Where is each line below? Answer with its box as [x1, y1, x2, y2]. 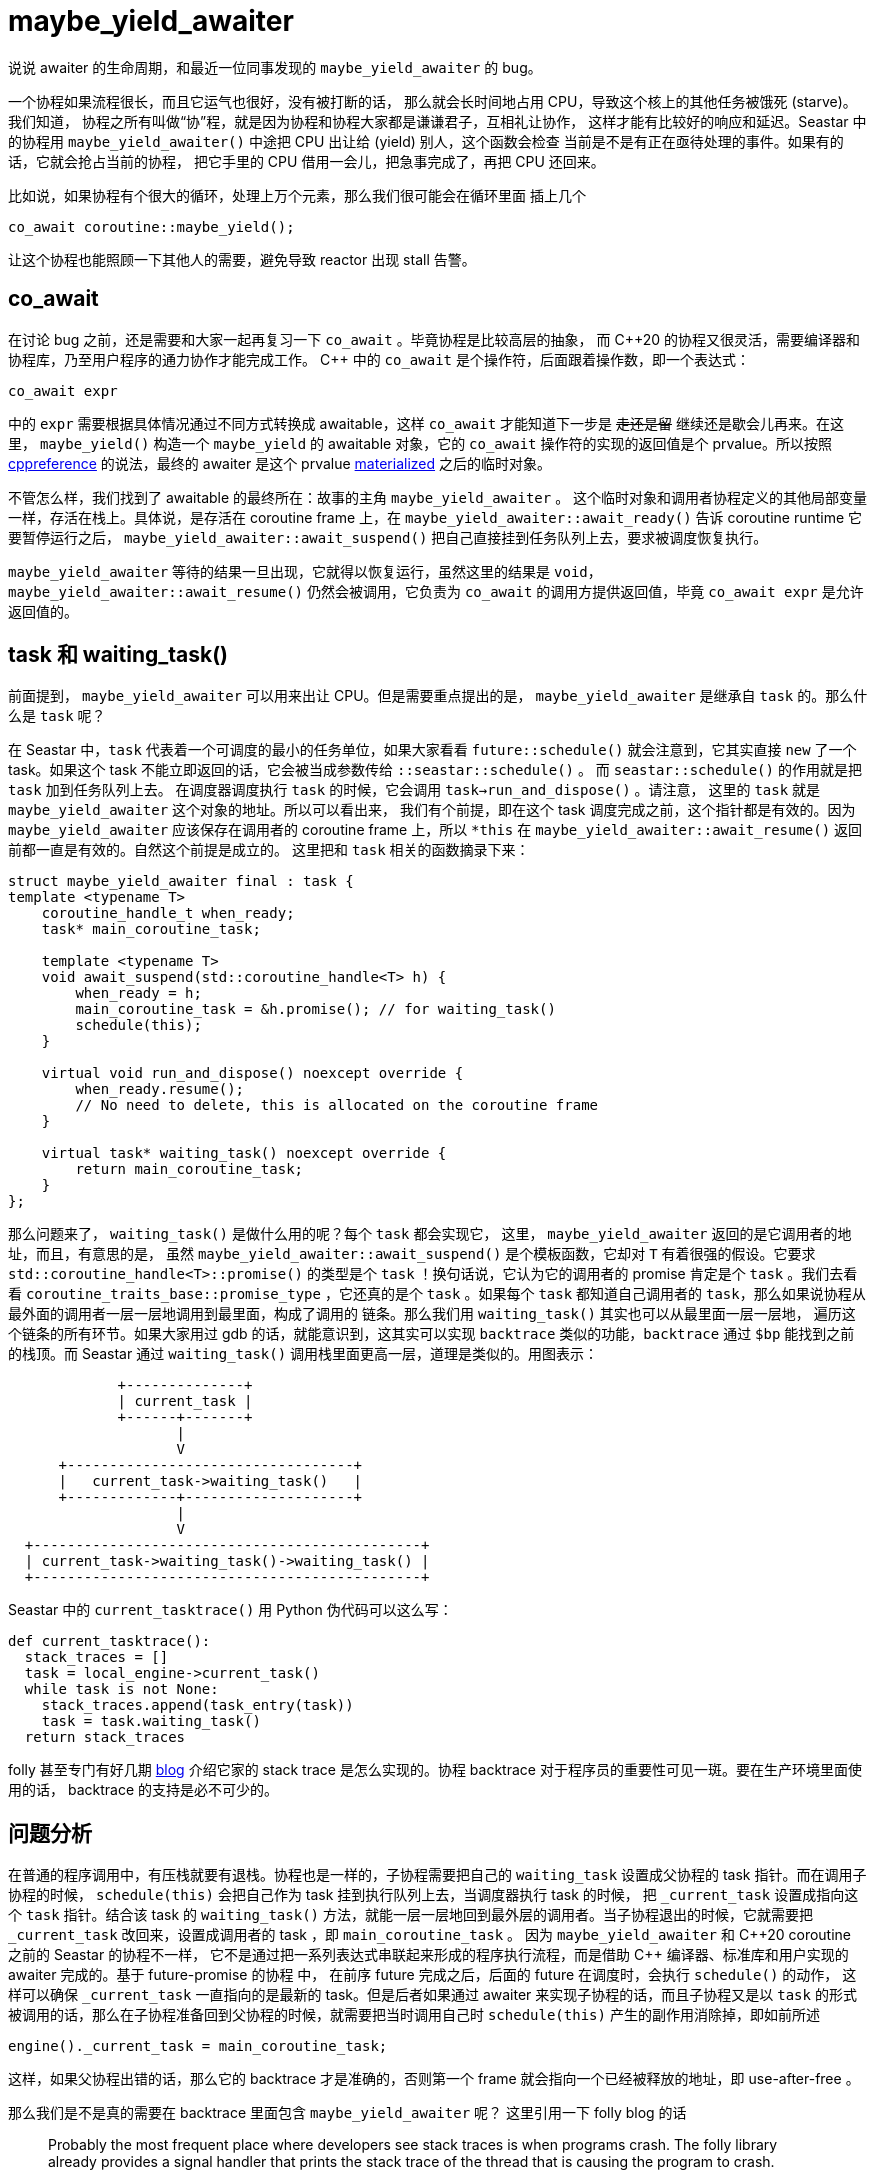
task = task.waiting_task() [41, 1713, 261, 1730]
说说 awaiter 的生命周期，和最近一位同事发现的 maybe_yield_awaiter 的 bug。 [8, 58, 542, 76]
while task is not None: [24, 1681, 219, 1698]
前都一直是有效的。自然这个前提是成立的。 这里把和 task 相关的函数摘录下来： [8, 841, 530, 859]
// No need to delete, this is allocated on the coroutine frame [75, 1097, 599, 1114]
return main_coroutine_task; [75, 1161, 304, 1178]
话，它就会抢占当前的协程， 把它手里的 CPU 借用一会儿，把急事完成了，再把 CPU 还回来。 [8, 152, 605, 170]
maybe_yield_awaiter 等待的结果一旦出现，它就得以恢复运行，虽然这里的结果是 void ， [8, 562, 602, 580]
